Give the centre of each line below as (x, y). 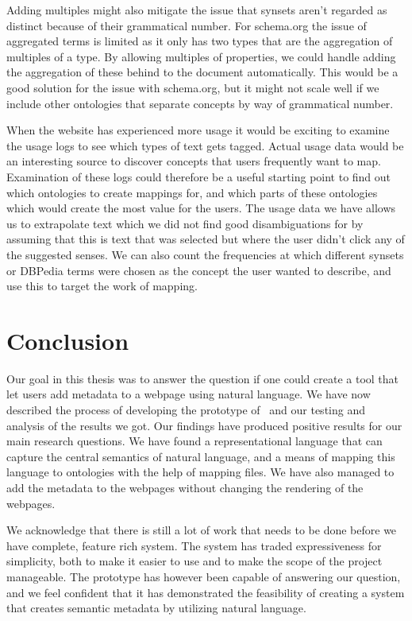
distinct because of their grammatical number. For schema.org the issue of (187, 25)
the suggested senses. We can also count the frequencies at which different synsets (205, 254)
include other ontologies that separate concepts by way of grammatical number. (200, 103)
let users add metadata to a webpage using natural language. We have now (189, 394)
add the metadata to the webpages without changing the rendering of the (185, 487)
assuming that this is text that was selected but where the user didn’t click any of (206, 239)
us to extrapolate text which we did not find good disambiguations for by (185, 223)
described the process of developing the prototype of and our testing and (186, 409)
